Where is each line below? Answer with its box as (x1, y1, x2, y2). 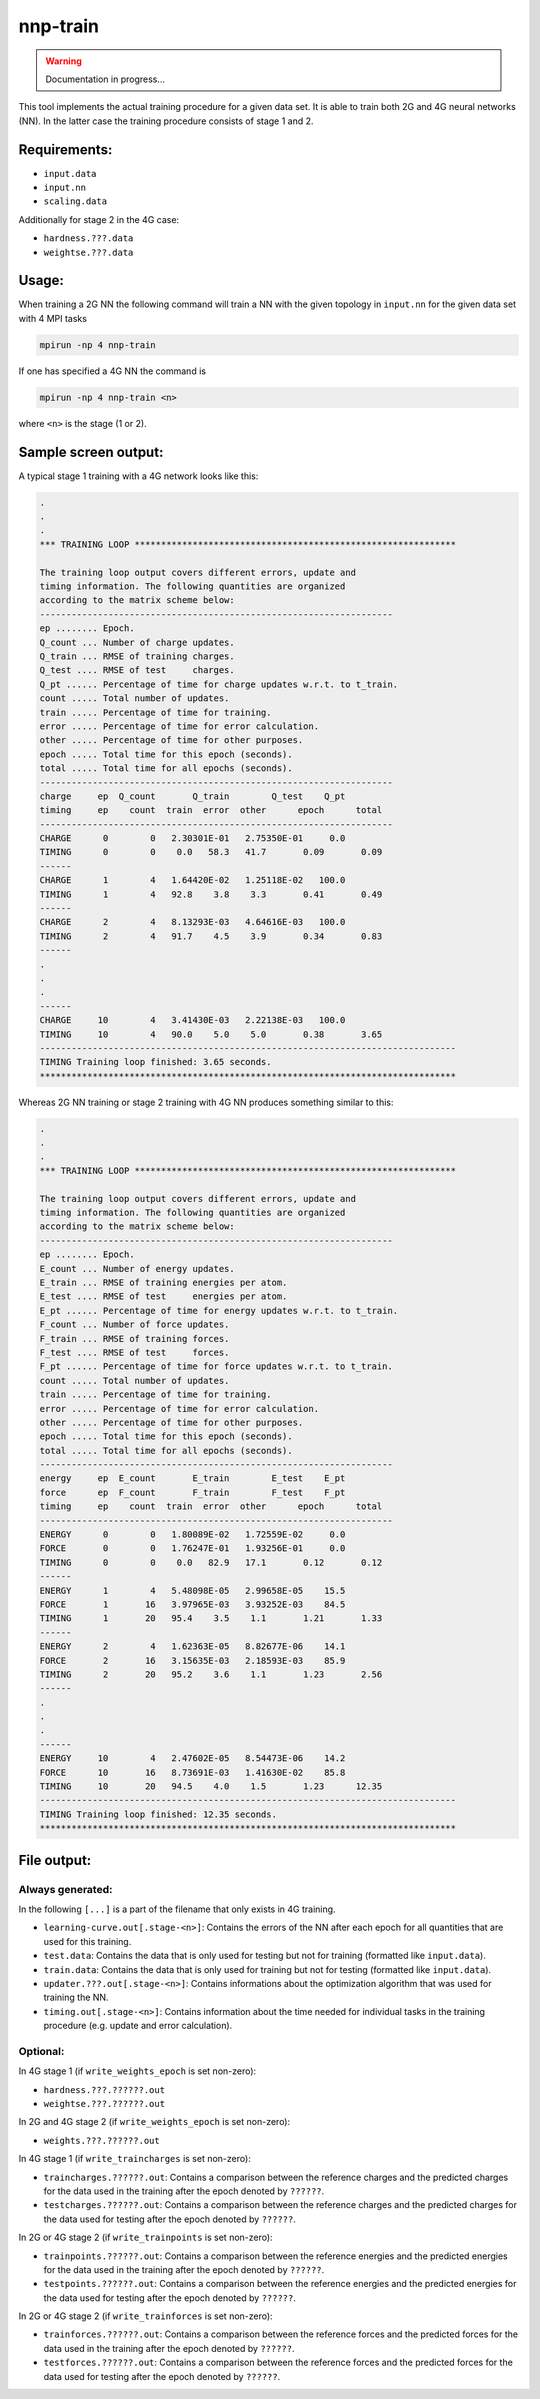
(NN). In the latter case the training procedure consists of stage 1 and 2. (18, 115, 314, 127)
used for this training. (43, 1935, 132, 1947)
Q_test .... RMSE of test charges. (39, 665, 235, 676)
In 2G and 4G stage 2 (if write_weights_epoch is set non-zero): (18, 2116, 291, 2128)
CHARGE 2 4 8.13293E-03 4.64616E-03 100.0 (39, 916, 346, 928)
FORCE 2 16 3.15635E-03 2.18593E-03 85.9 (39, 1655, 346, 1666)
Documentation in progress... (45, 73, 165, 85)
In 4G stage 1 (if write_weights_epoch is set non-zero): (18, 2065, 257, 2077)
